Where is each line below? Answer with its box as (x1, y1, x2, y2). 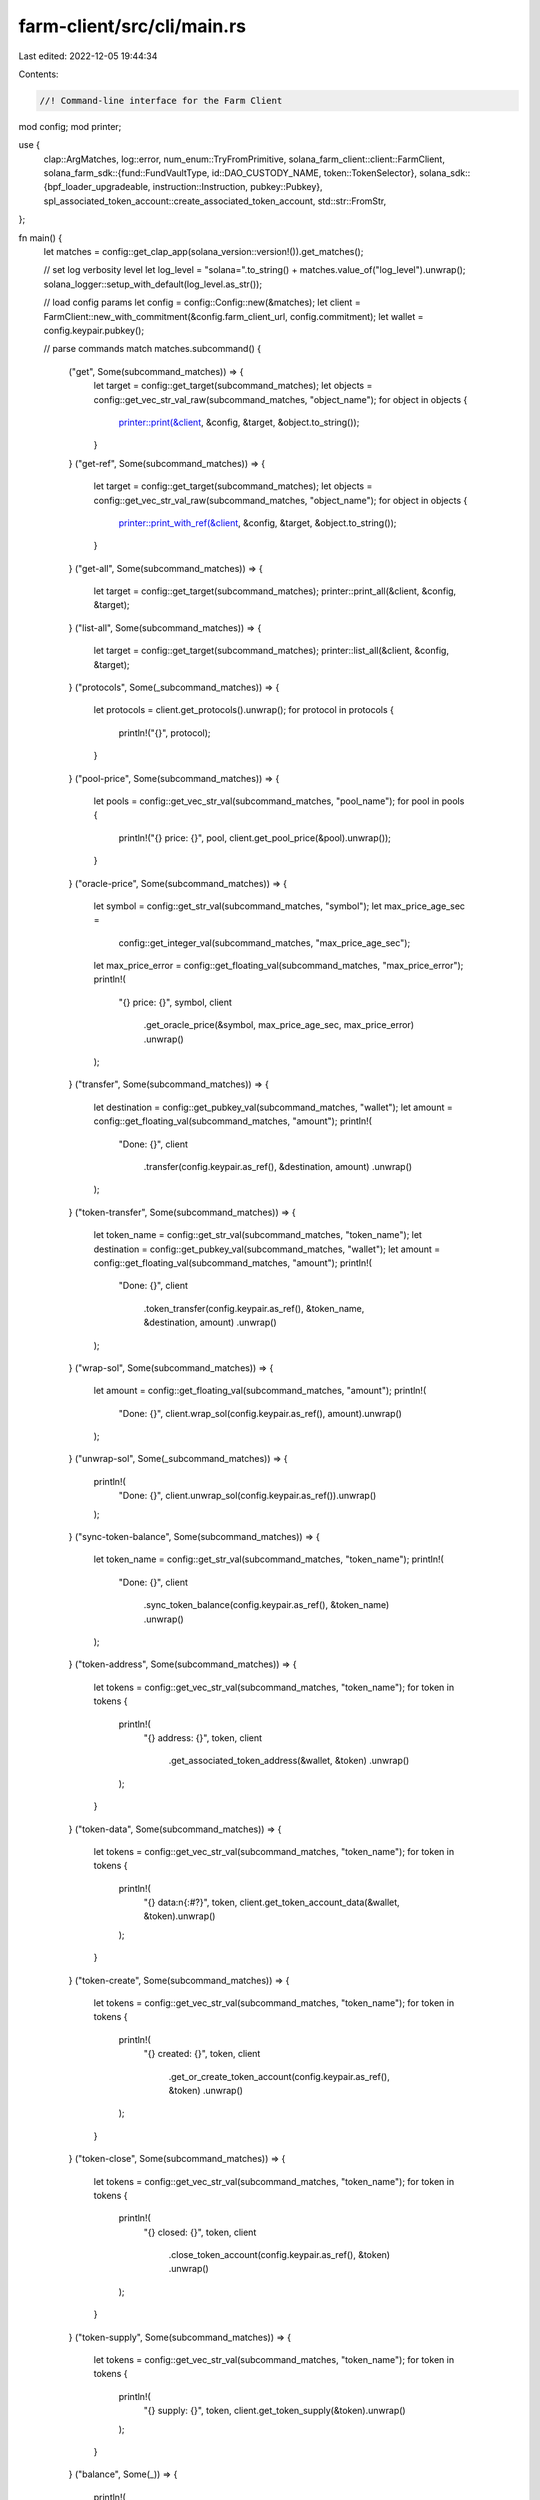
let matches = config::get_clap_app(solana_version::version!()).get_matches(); (43, 246, 364, 258)
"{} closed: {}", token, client (143, 2226, 257, 2238)
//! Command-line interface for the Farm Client (39, 95, 283, 106)
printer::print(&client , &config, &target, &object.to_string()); (118, 416, 360, 428)
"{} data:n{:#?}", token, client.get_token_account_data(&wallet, (143, 1896, 400, 1909)
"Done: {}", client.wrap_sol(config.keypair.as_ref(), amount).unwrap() (118, 1407, 402, 1419)
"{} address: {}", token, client (143, 1731, 263, 1744)
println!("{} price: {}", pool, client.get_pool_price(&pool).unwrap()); (118, 831, 392, 844)
